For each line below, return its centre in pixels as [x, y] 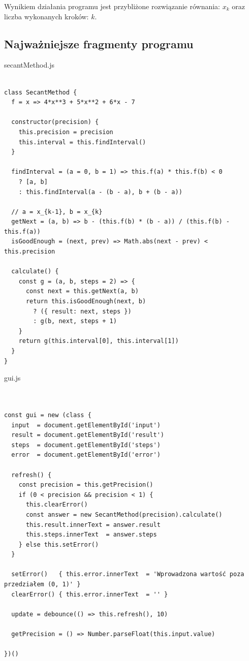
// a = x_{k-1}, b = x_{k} [57, 212]
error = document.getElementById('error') [86, 455]
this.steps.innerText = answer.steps [91, 535]
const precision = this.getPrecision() [86, 485]
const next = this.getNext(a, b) [82, 291]
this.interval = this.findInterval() [82, 142]
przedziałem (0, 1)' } [42, 585]
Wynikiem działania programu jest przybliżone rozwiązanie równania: [112, 6]
